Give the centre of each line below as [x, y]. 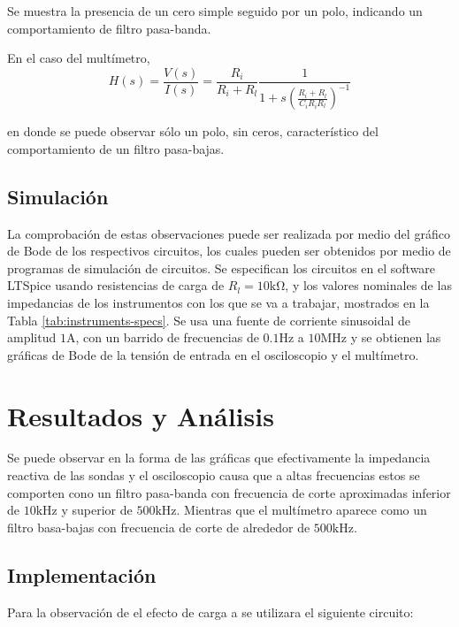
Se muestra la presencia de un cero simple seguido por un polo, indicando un [215, 11]
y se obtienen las [396, 337]
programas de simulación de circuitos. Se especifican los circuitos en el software [222, 268]
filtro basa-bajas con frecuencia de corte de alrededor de [159, 527]
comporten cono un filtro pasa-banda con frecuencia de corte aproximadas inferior [229, 492]
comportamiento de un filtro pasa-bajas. [116, 148]
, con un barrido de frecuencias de [167, 337]
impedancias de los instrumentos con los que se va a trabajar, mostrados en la [218, 302]
